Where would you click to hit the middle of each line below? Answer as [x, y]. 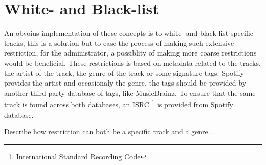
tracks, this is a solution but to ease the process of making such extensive [119, 43]
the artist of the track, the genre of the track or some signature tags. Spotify [124, 73]
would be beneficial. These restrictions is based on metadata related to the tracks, [132, 62]
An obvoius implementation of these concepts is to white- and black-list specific [129, 33]
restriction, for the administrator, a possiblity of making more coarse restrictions [130, 53]
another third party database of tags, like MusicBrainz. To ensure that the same [130, 92]
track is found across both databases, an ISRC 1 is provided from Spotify [119, 104]
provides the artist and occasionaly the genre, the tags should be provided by [125, 83]
